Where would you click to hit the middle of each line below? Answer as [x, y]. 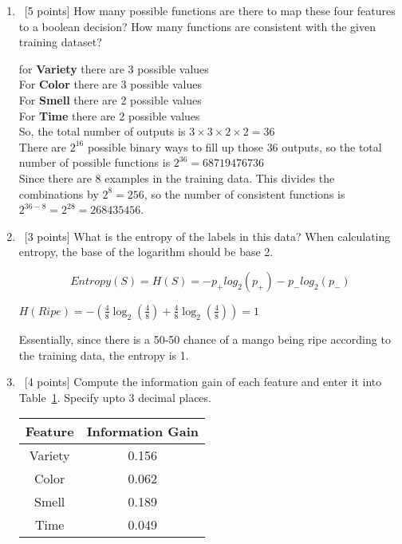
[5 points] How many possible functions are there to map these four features [210, 10]
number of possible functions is [95, 162]
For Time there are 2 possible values [109, 115]
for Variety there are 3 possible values [114, 68]
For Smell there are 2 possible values [110, 99]
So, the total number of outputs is [102, 131]
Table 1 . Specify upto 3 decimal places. [115, 397]
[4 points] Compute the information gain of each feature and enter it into [203, 382]
